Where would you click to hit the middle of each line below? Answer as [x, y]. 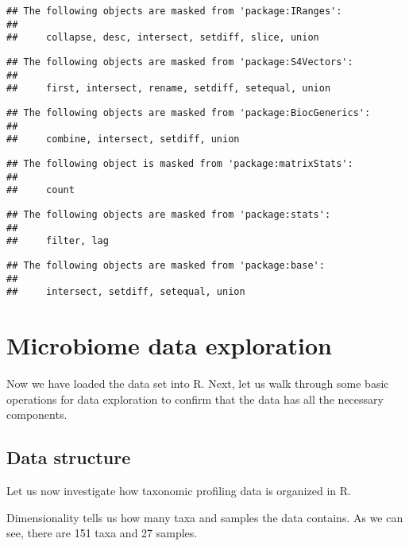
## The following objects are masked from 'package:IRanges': [174, 11]
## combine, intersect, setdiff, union [123, 139]
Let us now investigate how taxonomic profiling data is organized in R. [179, 490]
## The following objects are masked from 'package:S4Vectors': [180, 62]
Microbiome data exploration [169, 345]
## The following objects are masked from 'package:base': [166, 265]
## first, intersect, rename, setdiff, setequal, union [169, 89]
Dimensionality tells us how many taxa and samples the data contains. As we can [205, 517]
